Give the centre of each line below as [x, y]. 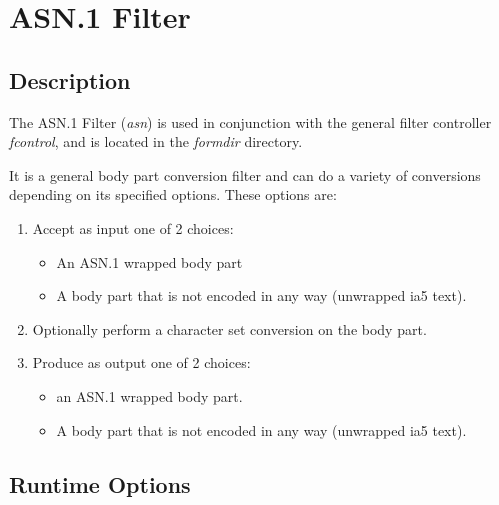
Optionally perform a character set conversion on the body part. [229, 328]
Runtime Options [100, 483]
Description [70, 79]
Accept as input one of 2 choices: [133, 227]
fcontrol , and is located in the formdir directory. [156, 141]
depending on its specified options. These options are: [173, 194]
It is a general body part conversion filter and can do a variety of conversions [245, 174]
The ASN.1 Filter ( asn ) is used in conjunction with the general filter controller [250, 121]
